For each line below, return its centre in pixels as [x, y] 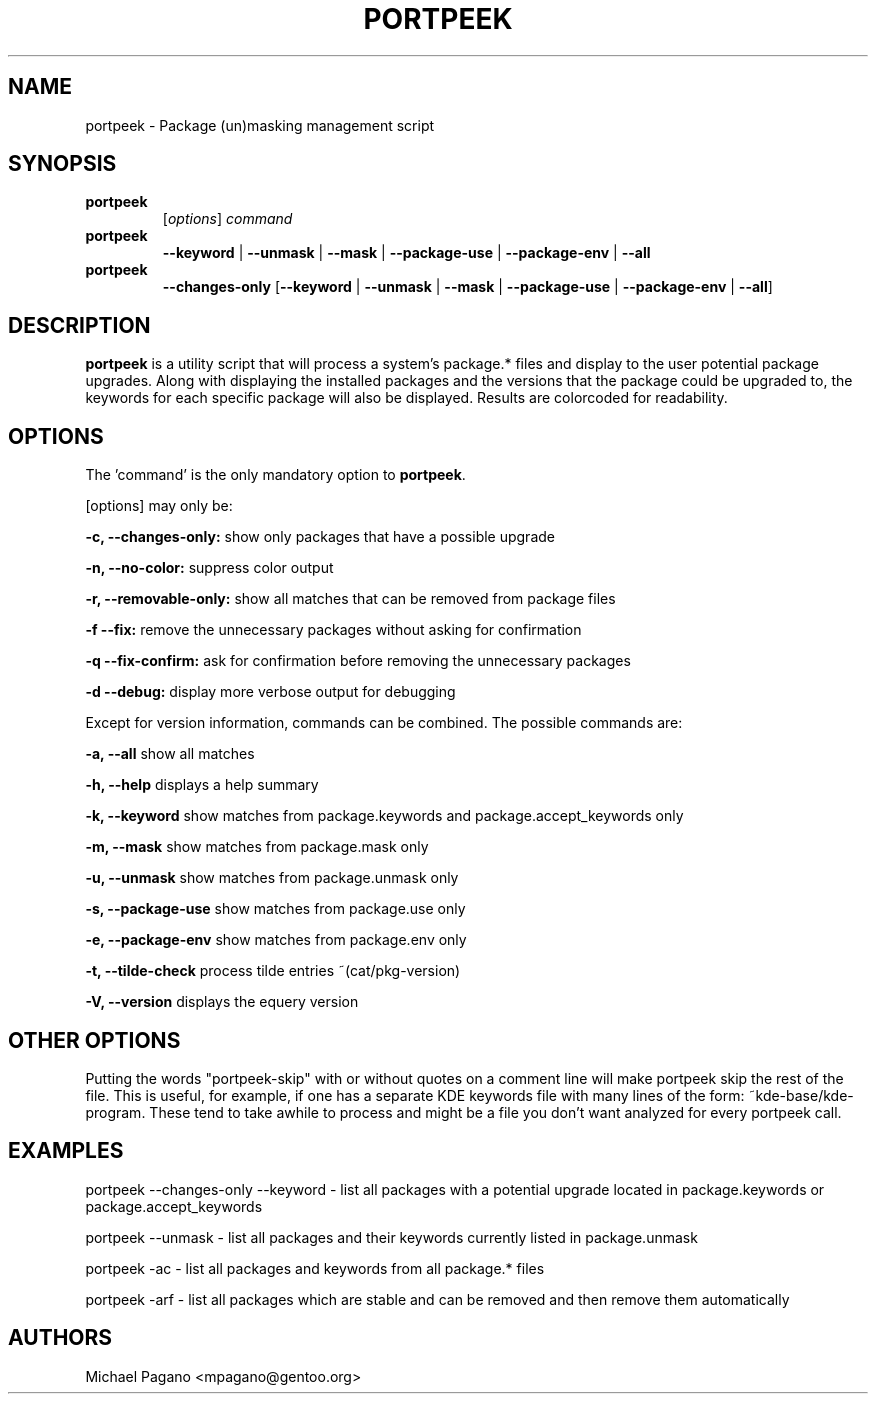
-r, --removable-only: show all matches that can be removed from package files [350, 599]
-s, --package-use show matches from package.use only [275, 909]
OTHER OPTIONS [94, 1040]
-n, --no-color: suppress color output [209, 568]
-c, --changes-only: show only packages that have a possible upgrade [320, 537]
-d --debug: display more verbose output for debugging [270, 692]
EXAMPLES [66, 1151]
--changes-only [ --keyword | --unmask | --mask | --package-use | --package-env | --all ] [467, 287]
